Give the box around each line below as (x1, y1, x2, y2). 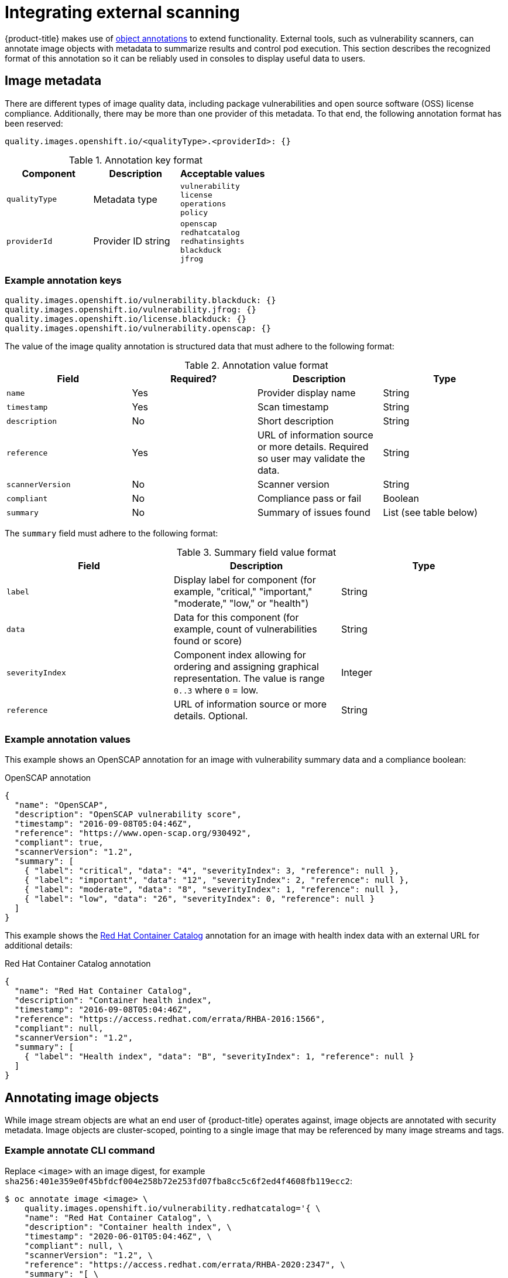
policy (180, 208, 208, 217)
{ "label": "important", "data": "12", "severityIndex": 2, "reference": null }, (24, 875, 410, 885)
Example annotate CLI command (5, 1144, 155, 1157)
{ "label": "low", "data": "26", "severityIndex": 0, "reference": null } (24, 894, 375, 904)
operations (180, 199, 226, 208)
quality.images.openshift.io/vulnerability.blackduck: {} (5, 295, 276, 305)
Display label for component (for (173, 574, 316, 586)
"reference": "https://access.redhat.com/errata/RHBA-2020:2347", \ (24, 1259, 345, 1269)
